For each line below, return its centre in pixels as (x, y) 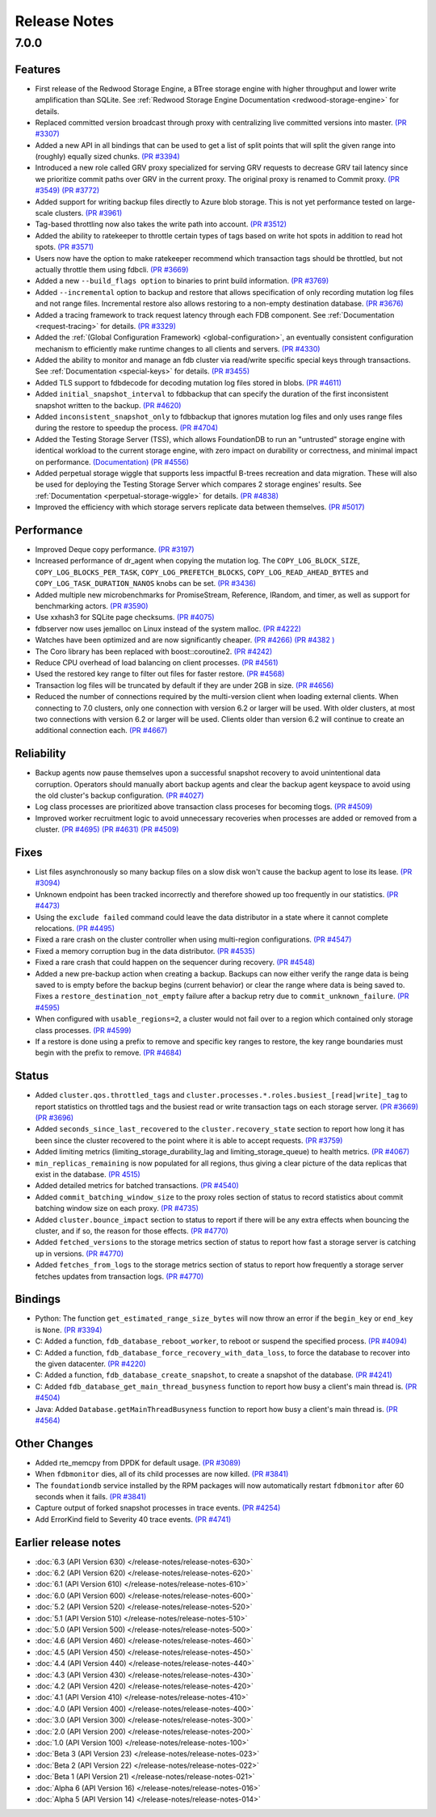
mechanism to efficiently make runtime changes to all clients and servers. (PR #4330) (178, 348)
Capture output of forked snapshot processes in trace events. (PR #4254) (158, 1508)
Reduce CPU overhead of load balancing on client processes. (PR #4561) (157, 662)
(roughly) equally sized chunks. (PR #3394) (108, 157)
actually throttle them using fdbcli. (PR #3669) (112, 269)
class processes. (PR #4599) (84, 1030)
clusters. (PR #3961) (88, 213)
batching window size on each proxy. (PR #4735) (117, 1208)
